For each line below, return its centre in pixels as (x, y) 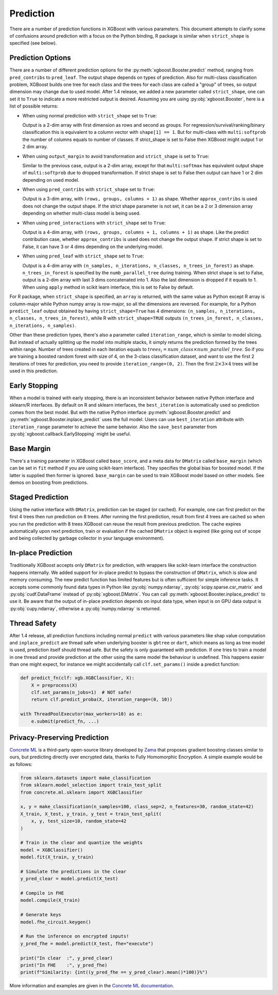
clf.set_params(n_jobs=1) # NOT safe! (82, 692)
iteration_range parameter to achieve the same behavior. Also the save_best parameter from (113, 427)
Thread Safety (33, 623)
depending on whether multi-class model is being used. (82, 213)
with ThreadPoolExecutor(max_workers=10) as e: (81, 714)
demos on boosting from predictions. (49, 483)
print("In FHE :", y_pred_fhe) (64, 965)
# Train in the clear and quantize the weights (81, 843)
